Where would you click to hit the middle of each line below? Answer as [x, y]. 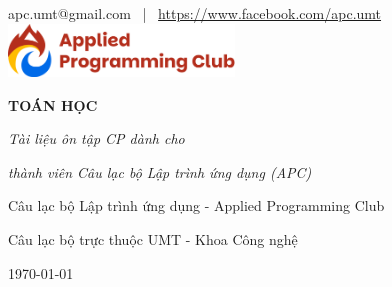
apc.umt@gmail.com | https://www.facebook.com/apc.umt [195, 13]
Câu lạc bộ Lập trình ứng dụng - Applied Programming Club [196, 205]
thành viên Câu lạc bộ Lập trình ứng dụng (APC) [160, 171]
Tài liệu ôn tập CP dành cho [96, 138]
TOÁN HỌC [53, 104]
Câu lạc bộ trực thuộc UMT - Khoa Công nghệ [153, 238]
